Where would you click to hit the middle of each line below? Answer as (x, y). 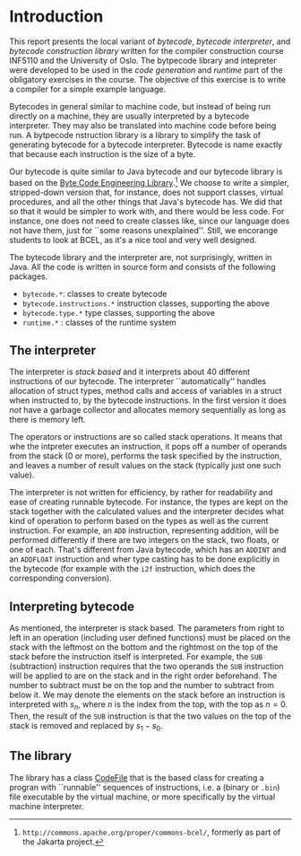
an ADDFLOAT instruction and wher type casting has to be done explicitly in (145, 559)
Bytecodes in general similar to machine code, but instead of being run (140, 106)
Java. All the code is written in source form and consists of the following (142, 266)
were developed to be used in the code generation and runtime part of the (146, 70)
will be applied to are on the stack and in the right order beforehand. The (143, 676)
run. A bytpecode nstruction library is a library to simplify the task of (135, 135)
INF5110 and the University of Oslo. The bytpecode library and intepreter (143, 60)
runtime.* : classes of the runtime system (99, 322)
